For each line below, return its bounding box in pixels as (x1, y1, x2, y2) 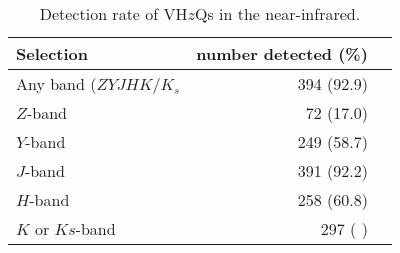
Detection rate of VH (39, 2, 188, 25)
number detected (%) (196, 42, 368, 65)
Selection (16, 42, 89, 65)
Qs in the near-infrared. (194, 2, 361, 25)
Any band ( (16, 72, 97, 95)
